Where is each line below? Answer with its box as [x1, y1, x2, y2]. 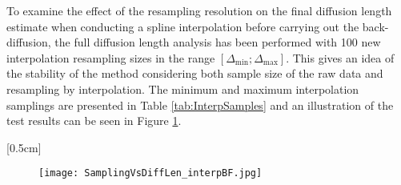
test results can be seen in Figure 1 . [6, 112, 182, 129]
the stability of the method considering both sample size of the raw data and [6, 65, 383, 82]
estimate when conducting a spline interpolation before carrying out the [6, 18, 359, 34]
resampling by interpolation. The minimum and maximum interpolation [6, 80, 359, 97]
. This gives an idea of [286, 49, 395, 66]
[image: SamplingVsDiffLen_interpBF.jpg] [38, 167, 263, 179]
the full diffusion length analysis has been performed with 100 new [54, 34, 381, 50]
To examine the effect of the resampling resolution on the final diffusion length [6, 2, 392, 18]
